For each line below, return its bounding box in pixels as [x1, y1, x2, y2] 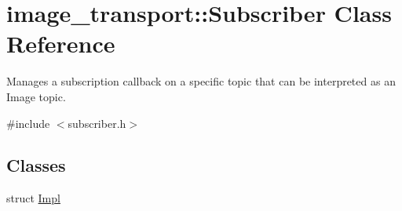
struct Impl [6, 190, 60, 206]
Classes [6, 153, 66, 177]
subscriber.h [68, 115, 126, 131]
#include [6, 115, 50, 131]
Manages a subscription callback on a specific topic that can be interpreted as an [6, 73, 396, 89]
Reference [6, 27, 115, 60]
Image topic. [6, 88, 66, 104]
